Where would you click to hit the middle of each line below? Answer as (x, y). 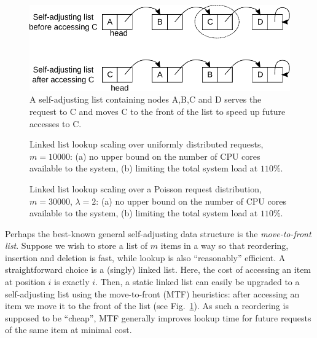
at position (25, 282)
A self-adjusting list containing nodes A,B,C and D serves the (146, 99)
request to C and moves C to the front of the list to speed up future (158, 111)
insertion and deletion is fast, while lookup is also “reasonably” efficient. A (145, 257)
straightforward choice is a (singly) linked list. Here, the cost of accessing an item (158, 269)
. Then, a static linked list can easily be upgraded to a (198, 282)
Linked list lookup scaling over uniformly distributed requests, (147, 144)
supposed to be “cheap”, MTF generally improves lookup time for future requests (158, 317)
